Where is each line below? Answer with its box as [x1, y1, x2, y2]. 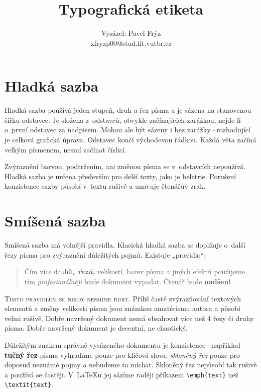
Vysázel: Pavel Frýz [101, 28, 161, 38]
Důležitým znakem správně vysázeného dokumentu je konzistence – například [5, 339, 240, 350]
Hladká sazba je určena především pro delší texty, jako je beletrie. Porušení [5, 171, 236, 181]
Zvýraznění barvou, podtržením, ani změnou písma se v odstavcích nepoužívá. [5, 161, 246, 172]
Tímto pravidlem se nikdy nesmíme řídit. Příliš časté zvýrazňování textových [5, 293, 241, 303]
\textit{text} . [5, 379, 53, 389]
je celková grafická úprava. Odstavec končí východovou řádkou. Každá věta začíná [5, 134, 256, 145]
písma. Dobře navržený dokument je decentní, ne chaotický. [5, 323, 188, 333]
